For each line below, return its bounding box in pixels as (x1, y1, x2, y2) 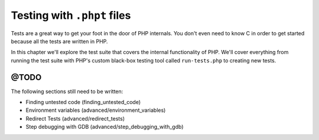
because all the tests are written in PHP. (11, 38, 108, 45)
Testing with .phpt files (11, 9, 131, 22)
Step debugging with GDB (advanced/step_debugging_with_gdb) (25, 124, 184, 131)
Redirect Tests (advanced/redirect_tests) (25, 115, 125, 122)
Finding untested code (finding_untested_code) (25, 99, 141, 106)
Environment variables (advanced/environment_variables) (25, 106, 166, 114)
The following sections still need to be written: (11, 88, 123, 95)
